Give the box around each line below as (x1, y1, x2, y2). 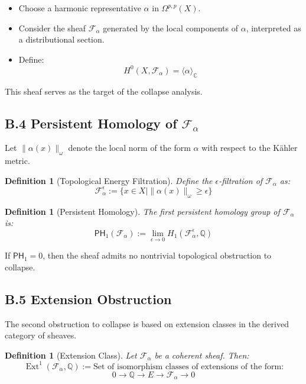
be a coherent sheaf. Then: (154, 348, 249, 361)
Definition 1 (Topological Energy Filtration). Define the (5, 174, 213, 186)
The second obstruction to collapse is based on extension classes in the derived (5, 317, 289, 330)
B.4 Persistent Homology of (5, 114, 177, 132)
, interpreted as (246, 21, 301, 34)
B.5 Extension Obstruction (5, 289, 172, 308)
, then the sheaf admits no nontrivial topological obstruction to (43, 249, 272, 262)
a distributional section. (18, 33, 105, 46)
